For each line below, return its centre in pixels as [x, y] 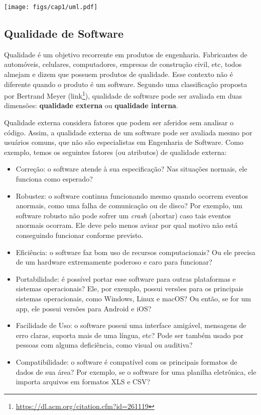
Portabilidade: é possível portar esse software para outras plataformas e [126, 278]
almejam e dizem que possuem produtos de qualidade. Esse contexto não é [118, 74]
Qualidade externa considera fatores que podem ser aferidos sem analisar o [119, 122]
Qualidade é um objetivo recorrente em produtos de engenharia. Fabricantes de [126, 54]
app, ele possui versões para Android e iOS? [84, 308]
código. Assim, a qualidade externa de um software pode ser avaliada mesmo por [128, 132]
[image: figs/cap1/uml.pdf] [51, 7]
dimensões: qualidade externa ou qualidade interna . [91, 105]
